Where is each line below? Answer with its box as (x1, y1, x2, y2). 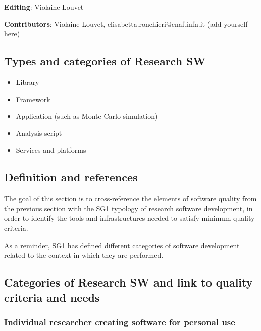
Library (16, 76, 39, 87)
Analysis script (16, 127, 62, 138)
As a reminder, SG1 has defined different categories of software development (4, 240, 240, 250)
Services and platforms (16, 145, 86, 155)
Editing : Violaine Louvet (4, 2, 84, 12)
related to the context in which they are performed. (4, 250, 164, 260)
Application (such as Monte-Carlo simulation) (16, 111, 158, 121)
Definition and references (4, 169, 138, 185)
